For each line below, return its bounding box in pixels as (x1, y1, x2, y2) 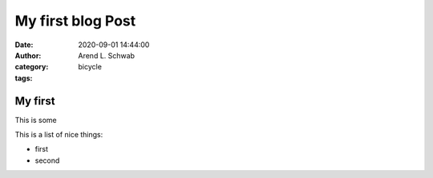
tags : (14, 73, 33, 83)
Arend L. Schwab (78, 50, 136, 60)
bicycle (78, 62, 102, 72)
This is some (14, 115, 57, 125)
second (34, 156, 60, 165)
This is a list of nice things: (14, 130, 103, 140)
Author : (14, 50, 42, 60)
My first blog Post (14, 12, 136, 30)
